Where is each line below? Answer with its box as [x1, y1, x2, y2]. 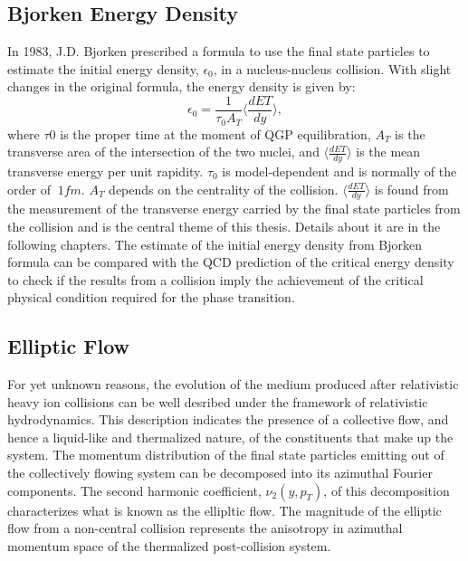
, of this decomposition [323, 480, 450, 499]
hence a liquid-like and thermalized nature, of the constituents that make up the [7, 427, 454, 446]
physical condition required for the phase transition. [7, 288, 295, 307]
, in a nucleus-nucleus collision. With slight [213, 59, 452, 78]
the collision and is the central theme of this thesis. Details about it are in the [7, 216, 441, 235]
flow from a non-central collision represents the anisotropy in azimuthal [7, 518, 403, 537]
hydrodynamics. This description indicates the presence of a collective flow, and [7, 410, 449, 429]
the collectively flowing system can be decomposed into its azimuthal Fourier [7, 463, 433, 482]
